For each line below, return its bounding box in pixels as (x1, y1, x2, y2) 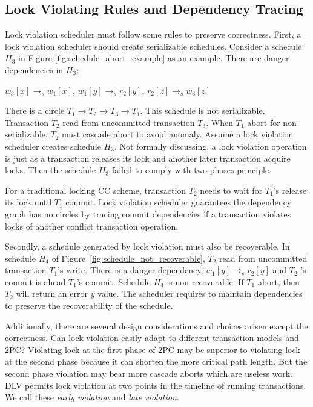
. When (206, 116, 233, 128)
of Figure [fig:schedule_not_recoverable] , (51, 251, 205, 264)
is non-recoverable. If (166, 275, 244, 288)
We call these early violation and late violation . (5, 391, 179, 403)
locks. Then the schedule (5, 164, 96, 176)
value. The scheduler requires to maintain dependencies (97, 287, 303, 300)
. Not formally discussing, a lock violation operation (114, 139, 307, 152)
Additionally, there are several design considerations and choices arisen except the (5, 319, 308, 332)
